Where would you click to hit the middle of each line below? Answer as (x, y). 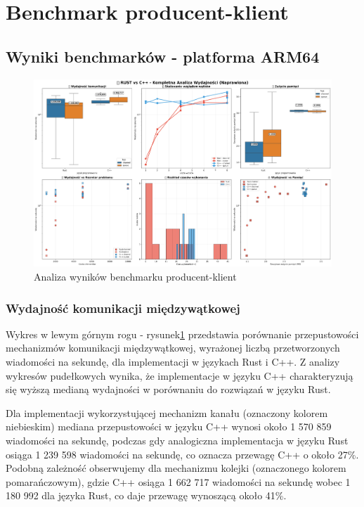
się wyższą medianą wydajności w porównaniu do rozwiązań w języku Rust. (168, 389)
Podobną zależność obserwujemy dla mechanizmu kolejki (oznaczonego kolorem (176, 468)
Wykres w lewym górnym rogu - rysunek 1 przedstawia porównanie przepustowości (182, 334)
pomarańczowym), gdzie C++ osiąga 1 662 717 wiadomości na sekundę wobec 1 (178, 481)
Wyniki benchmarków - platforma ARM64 (163, 56)
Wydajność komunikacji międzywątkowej (123, 308)
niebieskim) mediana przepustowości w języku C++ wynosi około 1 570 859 (169, 426)
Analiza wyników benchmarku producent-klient (135, 277)
